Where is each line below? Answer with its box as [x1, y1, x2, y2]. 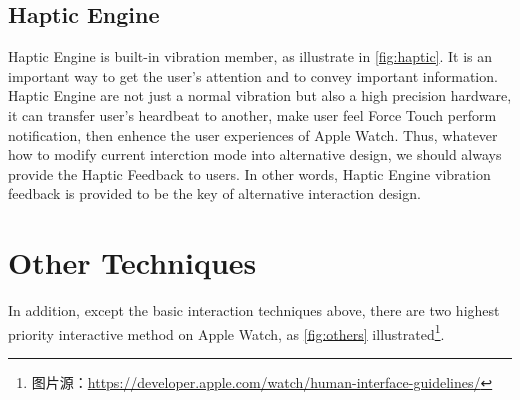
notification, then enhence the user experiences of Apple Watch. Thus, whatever [8, 124, 498, 145]
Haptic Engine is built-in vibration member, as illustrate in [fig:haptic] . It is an [8, 46, 493, 67]
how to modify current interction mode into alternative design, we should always [8, 144, 502, 165]
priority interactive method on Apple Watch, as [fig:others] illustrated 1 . [8, 320, 445, 344]
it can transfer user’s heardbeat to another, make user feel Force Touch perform [8, 104, 497, 125]
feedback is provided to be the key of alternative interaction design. [8, 183, 421, 204]
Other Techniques [8, 242, 257, 283]
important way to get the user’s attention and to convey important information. [8, 65, 498, 86]
